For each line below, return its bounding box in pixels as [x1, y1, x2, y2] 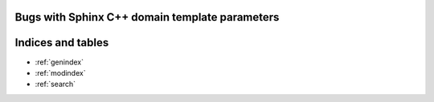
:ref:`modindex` [35, 68, 86, 77]
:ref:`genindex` [35, 57, 84, 67]
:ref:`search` [35, 80, 76, 89]
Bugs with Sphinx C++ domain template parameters [14, 10, 280, 24]
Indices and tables [14, 36, 109, 49]
